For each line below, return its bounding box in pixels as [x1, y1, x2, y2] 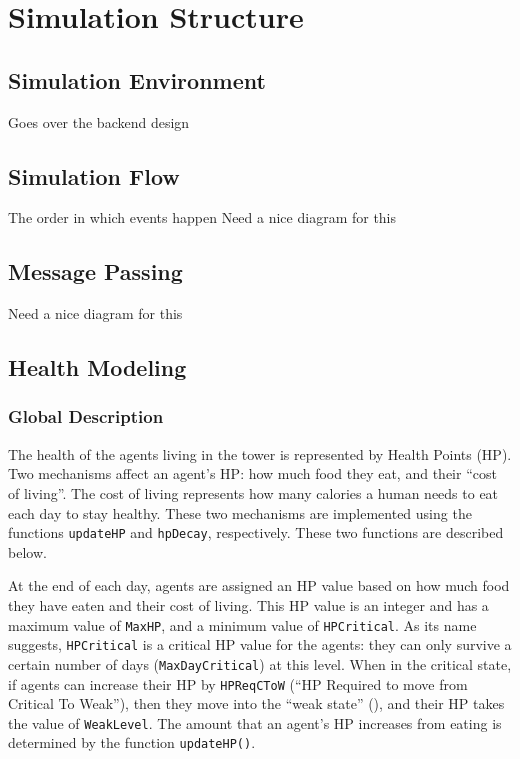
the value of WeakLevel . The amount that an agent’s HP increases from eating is [8, 712, 502, 733]
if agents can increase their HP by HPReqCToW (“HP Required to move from [8, 673, 468, 694]
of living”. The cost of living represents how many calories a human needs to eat [8, 482, 499, 503]
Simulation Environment [8, 64, 266, 95]
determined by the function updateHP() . [8, 732, 256, 753]
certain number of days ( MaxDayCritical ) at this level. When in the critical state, [8, 653, 512, 674]
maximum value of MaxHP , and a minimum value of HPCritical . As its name [8, 614, 477, 635]
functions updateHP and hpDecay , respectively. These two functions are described [8, 522, 504, 543]
